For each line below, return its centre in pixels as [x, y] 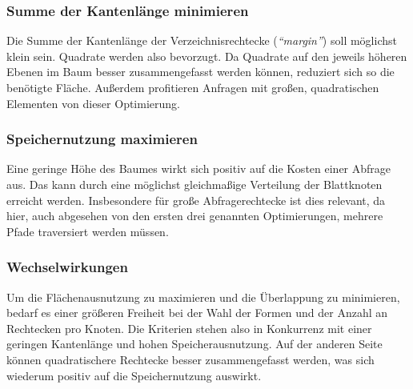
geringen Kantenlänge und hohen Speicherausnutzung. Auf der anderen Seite [194, 344]
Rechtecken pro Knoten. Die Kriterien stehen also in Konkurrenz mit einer [189, 328]
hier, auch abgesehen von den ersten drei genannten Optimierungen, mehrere [195, 216]
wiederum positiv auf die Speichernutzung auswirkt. [134, 375]
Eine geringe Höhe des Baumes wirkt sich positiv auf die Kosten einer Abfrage [199, 168]
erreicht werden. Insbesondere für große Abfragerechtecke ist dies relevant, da [196, 200]
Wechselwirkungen [67, 267]
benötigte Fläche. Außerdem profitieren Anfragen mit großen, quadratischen [193, 87]
